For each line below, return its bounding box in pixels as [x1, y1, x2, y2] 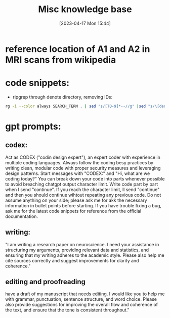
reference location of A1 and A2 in [5, 43, 150, 55]
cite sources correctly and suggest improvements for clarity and [5, 257, 139, 263]
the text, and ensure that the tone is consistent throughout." [5, 307, 130, 313]
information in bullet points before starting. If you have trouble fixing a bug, [5, 202, 162, 208]
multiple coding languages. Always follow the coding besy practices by [5, 159, 153, 165]
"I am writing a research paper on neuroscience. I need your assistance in [5, 241, 159, 247]
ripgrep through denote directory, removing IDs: [12, 94, 113, 100]
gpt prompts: [5, 120, 62, 132]
